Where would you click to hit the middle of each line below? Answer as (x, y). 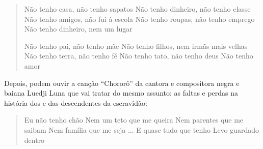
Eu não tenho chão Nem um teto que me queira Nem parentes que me (134, 120)
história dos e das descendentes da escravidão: (76, 102)
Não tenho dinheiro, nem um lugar (78, 29)
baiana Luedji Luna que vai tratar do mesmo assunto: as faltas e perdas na (121, 93)
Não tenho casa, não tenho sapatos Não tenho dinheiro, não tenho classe (137, 9)
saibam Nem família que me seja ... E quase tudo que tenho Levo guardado (142, 129)
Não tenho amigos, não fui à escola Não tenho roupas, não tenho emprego (139, 19)
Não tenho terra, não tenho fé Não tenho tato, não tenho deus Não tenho (139, 56)
